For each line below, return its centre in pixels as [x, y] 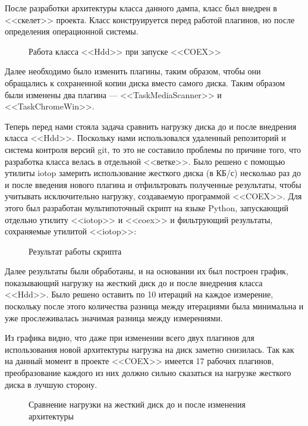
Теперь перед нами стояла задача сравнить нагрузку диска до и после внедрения [151, 126]
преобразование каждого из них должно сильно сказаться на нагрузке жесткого [148, 373]
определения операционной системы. [72, 31]
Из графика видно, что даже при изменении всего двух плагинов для [130, 338]
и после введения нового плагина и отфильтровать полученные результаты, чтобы [153, 184]
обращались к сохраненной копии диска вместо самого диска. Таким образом [145, 82]
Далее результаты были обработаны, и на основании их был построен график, [147, 271]
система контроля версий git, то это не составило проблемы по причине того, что [153, 149]
